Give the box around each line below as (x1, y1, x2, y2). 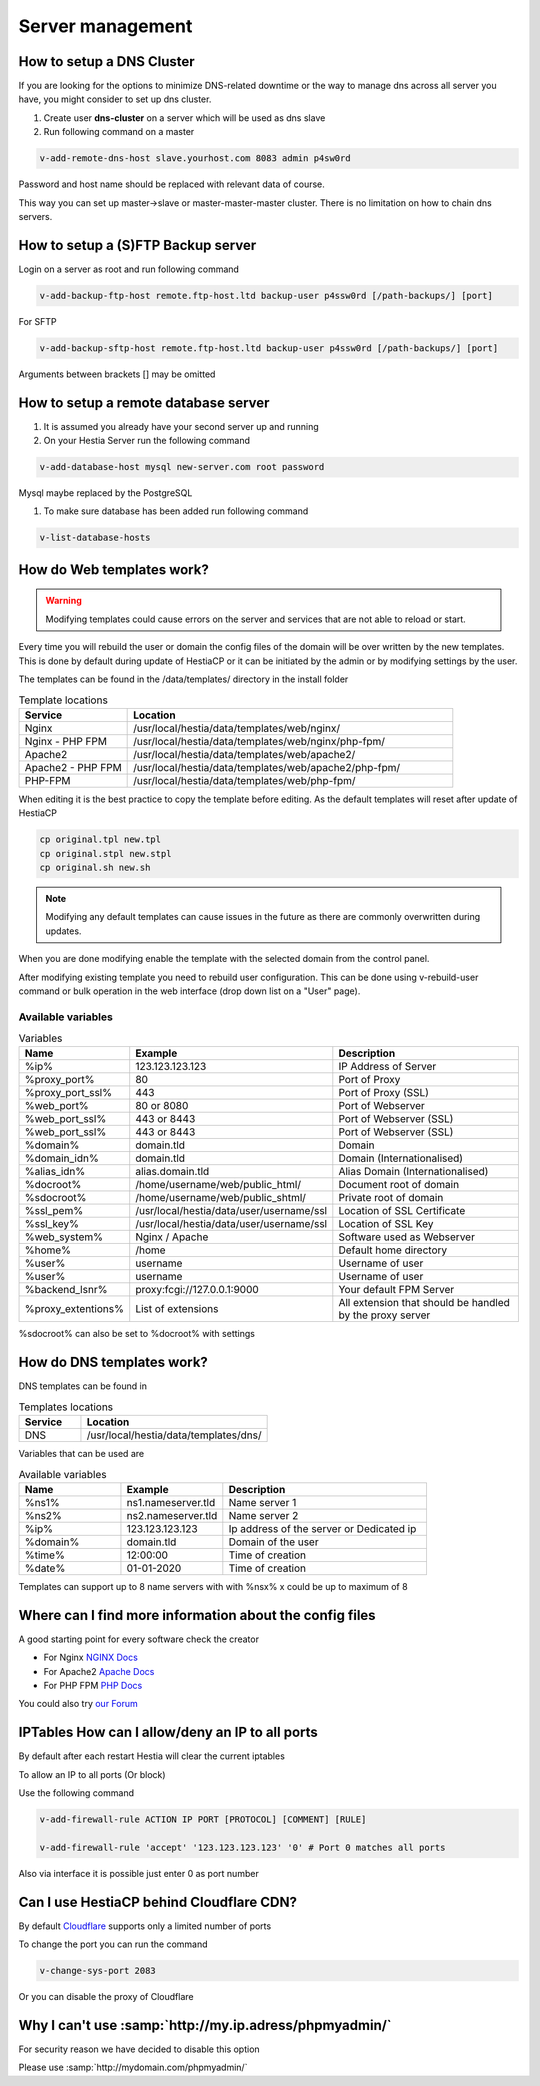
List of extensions (135, 1302, 219, 1316)
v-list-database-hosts (39, 532, 151, 544)
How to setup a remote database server (18, 394, 270, 411)
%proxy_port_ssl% (24, 1086, 113, 1100)
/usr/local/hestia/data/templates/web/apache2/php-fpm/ (133, 760, 401, 774)
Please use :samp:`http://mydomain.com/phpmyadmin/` (18, 2061, 248, 2074)
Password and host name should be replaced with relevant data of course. (18, 178, 325, 190)
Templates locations (18, 1400, 114, 1414)
